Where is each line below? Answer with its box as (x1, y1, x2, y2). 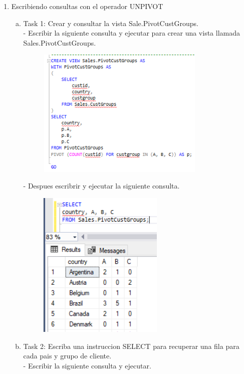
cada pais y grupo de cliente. (23, 350, 112, 361)
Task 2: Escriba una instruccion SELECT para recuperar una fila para (23, 340, 239, 351)
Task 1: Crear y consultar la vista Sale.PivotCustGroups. (23, 18, 198, 28)
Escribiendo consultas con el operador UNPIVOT (11, 1, 163, 11)
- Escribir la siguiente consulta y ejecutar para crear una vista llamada (23, 28, 240, 38)
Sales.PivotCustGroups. (23, 37, 96, 48)
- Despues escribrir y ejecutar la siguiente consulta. (23, 180, 180, 191)
